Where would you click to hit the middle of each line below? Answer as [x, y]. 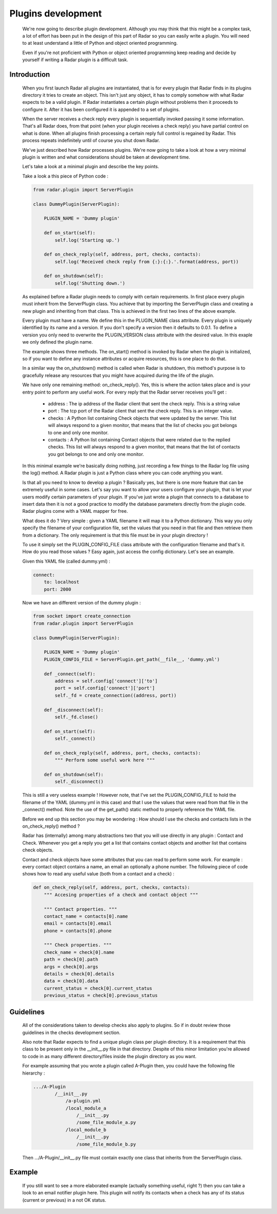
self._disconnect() [79, 782]
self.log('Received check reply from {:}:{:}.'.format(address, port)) [147, 262]
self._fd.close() [76, 717]
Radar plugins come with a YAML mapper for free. [75, 511]
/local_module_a [86, 1108]
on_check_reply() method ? [51, 826]
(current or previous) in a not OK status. [64, 1200]
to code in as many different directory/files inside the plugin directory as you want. [110, 1056]
